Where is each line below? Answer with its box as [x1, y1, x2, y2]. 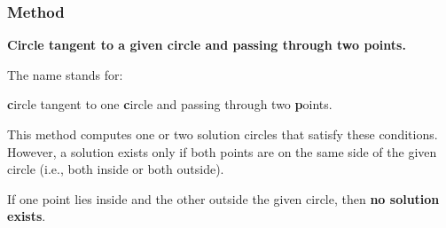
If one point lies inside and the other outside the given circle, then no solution [7, 189, 440, 208]
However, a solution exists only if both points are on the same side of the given [7, 142, 437, 161]
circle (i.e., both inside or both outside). [7, 160, 224, 178]
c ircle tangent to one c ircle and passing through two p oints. [7, 95, 333, 114]
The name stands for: [7, 65, 123, 83]
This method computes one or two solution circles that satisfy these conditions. [7, 125, 438, 143]
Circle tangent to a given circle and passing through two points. [7, 35, 406, 54]
